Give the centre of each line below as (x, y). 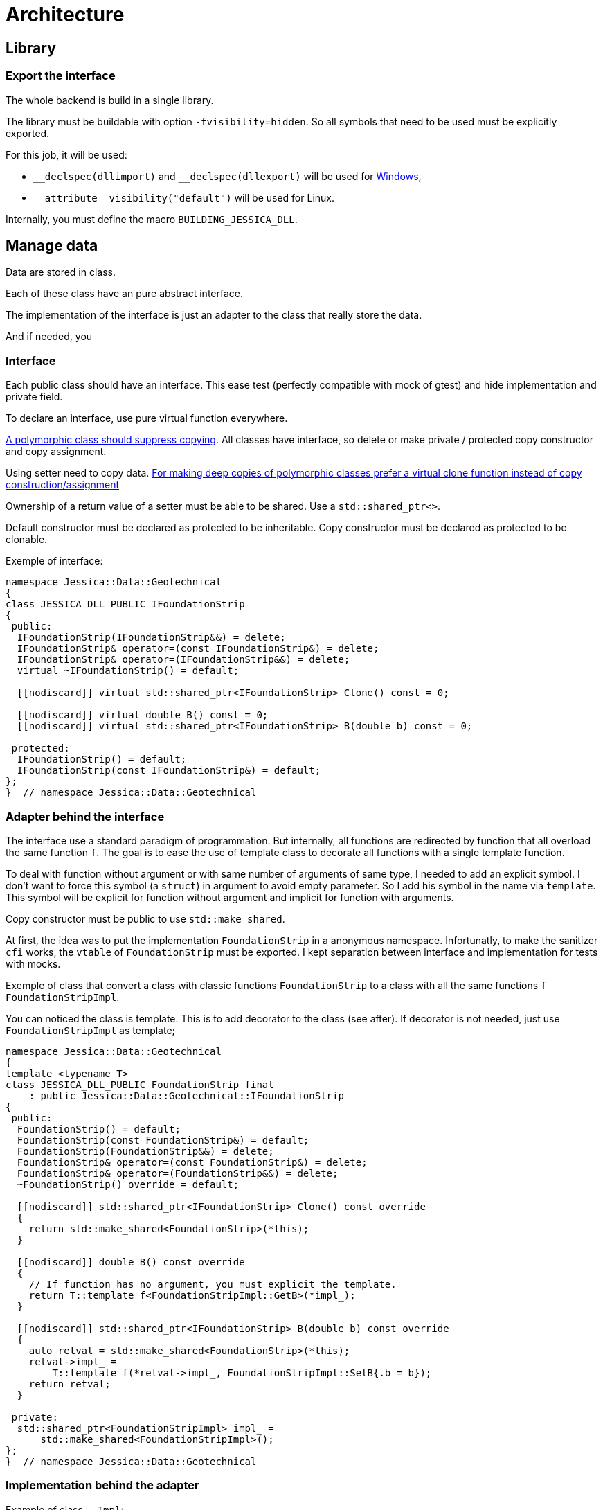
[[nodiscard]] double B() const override (131, 1262)
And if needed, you (49, 337)
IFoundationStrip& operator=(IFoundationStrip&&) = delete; (183, 660)
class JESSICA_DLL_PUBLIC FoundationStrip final (140, 1084)
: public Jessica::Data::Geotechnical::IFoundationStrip (186, 1095)
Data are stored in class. (61, 272)
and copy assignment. (56, 452)
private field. (34, 397)
